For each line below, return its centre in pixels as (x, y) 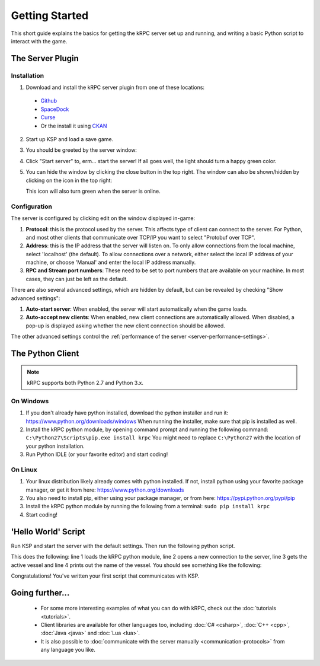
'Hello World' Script (48, 532)
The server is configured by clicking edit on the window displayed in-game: (103, 218)
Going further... (40, 593)
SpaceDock (55, 109)
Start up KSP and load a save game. (70, 139)
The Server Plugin (45, 58)
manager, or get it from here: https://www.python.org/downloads (105, 490)
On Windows (30, 401)
